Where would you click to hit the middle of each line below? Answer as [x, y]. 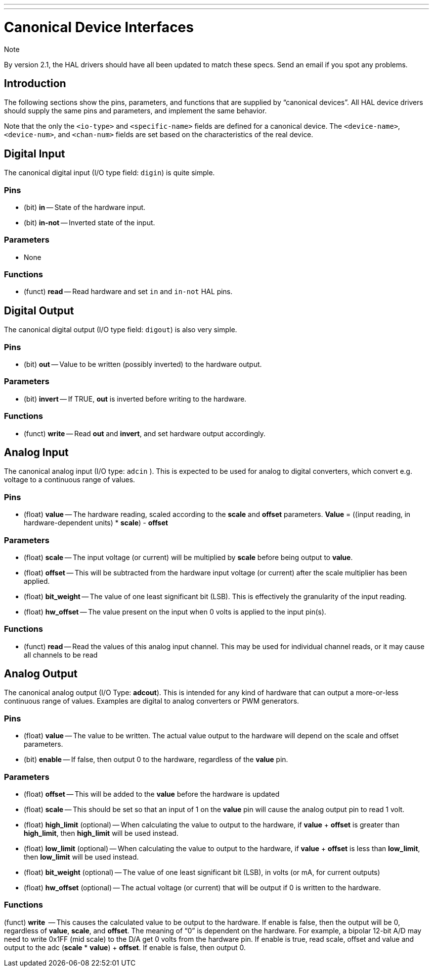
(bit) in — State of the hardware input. [85, 207]
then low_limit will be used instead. [81, 857]
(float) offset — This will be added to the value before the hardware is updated [152, 794]
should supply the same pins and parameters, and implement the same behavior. [135, 111]
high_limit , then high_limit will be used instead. [101, 833]
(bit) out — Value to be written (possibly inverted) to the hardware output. [143, 364]
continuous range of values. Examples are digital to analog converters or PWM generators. [152, 701]
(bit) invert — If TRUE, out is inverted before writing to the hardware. [135, 399]
